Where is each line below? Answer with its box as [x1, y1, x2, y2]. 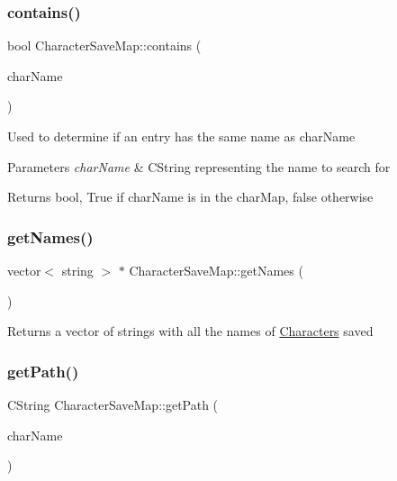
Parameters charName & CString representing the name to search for [7, 157, 391, 176]
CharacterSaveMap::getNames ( [129, 261, 303, 279]
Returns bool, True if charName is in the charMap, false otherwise [7, 187, 374, 206]
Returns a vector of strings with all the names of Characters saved [7, 322, 374, 340]
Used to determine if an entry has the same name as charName [7, 127, 356, 145]
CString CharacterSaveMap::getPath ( [7, 395, 219, 413]
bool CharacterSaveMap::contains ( [7, 36, 202, 55]
